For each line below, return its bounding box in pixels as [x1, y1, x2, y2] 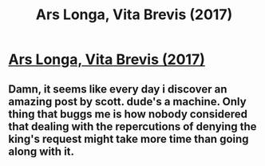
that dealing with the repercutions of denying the [8, 120, 257, 133]
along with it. [8, 144, 74, 158]
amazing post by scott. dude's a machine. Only [8, 94, 247, 109]
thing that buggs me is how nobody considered [8, 107, 248, 121]
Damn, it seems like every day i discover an [8, 82, 227, 96]
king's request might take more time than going [8, 132, 249, 145]
